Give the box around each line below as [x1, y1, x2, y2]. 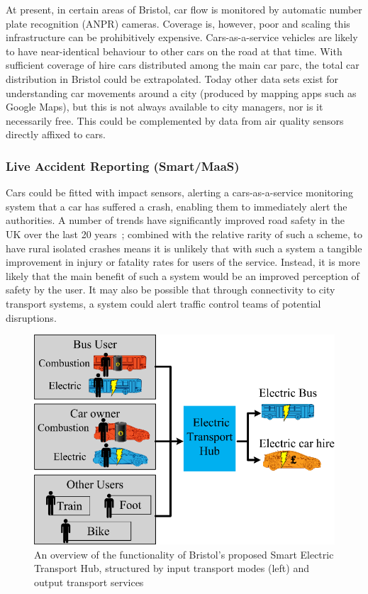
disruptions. [6, 310, 57, 325]
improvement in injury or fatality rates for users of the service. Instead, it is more [6, 254, 360, 269]
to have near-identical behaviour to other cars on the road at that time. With [6, 43, 342, 58]
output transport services [34, 574, 144, 589]
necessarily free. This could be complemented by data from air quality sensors [6, 113, 344, 128]
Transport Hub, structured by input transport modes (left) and [34, 561, 309, 576]
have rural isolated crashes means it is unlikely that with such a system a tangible [6, 240, 362, 255]
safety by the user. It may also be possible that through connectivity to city [6, 282, 335, 297]
